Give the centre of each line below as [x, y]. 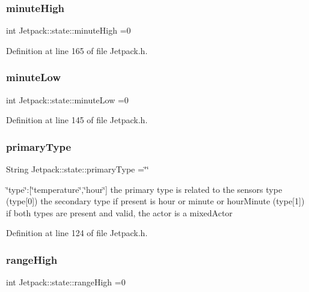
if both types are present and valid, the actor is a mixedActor [119, 212]
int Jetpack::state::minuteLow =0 [67, 99]
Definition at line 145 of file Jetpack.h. [77, 120]
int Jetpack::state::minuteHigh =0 [69, 30]
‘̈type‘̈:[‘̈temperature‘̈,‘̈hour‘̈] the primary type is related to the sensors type [144, 189]
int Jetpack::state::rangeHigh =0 [66, 282]
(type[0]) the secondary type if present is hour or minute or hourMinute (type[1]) [155, 201]
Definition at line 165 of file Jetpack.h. [77, 50]
